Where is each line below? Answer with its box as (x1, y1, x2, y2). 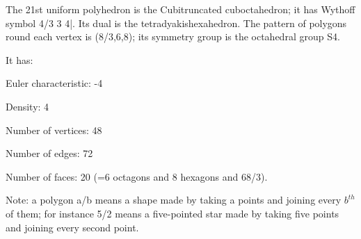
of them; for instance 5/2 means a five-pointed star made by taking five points (6, 206, 339, 220)
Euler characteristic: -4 (6, 76, 103, 90)
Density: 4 (6, 99, 49, 113)
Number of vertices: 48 (6, 122, 102, 137)
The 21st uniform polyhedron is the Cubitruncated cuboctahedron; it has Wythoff (6, 2, 355, 16)
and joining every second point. (6, 220, 139, 234)
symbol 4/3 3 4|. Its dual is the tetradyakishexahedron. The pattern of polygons (6, 15, 347, 30)
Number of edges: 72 (6, 146, 93, 160)
